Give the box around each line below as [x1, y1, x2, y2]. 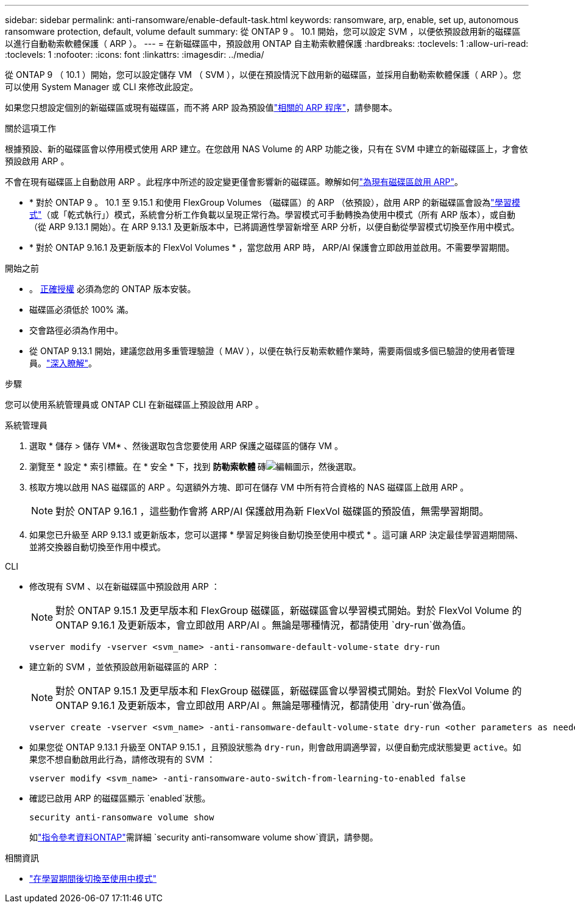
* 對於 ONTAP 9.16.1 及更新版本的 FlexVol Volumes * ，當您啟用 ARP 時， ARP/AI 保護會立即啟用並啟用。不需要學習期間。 [29, 242, 515, 253]
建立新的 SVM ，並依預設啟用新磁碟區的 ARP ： [29, 662, 220, 672]
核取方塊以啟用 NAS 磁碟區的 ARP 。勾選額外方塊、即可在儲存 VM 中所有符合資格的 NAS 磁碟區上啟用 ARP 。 [29, 482, 469, 492]
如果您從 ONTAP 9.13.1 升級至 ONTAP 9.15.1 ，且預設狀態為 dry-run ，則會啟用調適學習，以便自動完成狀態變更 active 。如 [29, 742, 521, 752]
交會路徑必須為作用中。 [29, 325, 123, 335]
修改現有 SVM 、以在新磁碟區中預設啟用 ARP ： [29, 581, 220, 592]
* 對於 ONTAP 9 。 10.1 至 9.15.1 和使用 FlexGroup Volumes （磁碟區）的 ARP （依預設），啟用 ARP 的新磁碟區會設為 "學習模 [29, 197, 520, 208]
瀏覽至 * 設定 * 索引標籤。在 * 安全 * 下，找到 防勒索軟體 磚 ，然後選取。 [29, 461, 361, 472]
